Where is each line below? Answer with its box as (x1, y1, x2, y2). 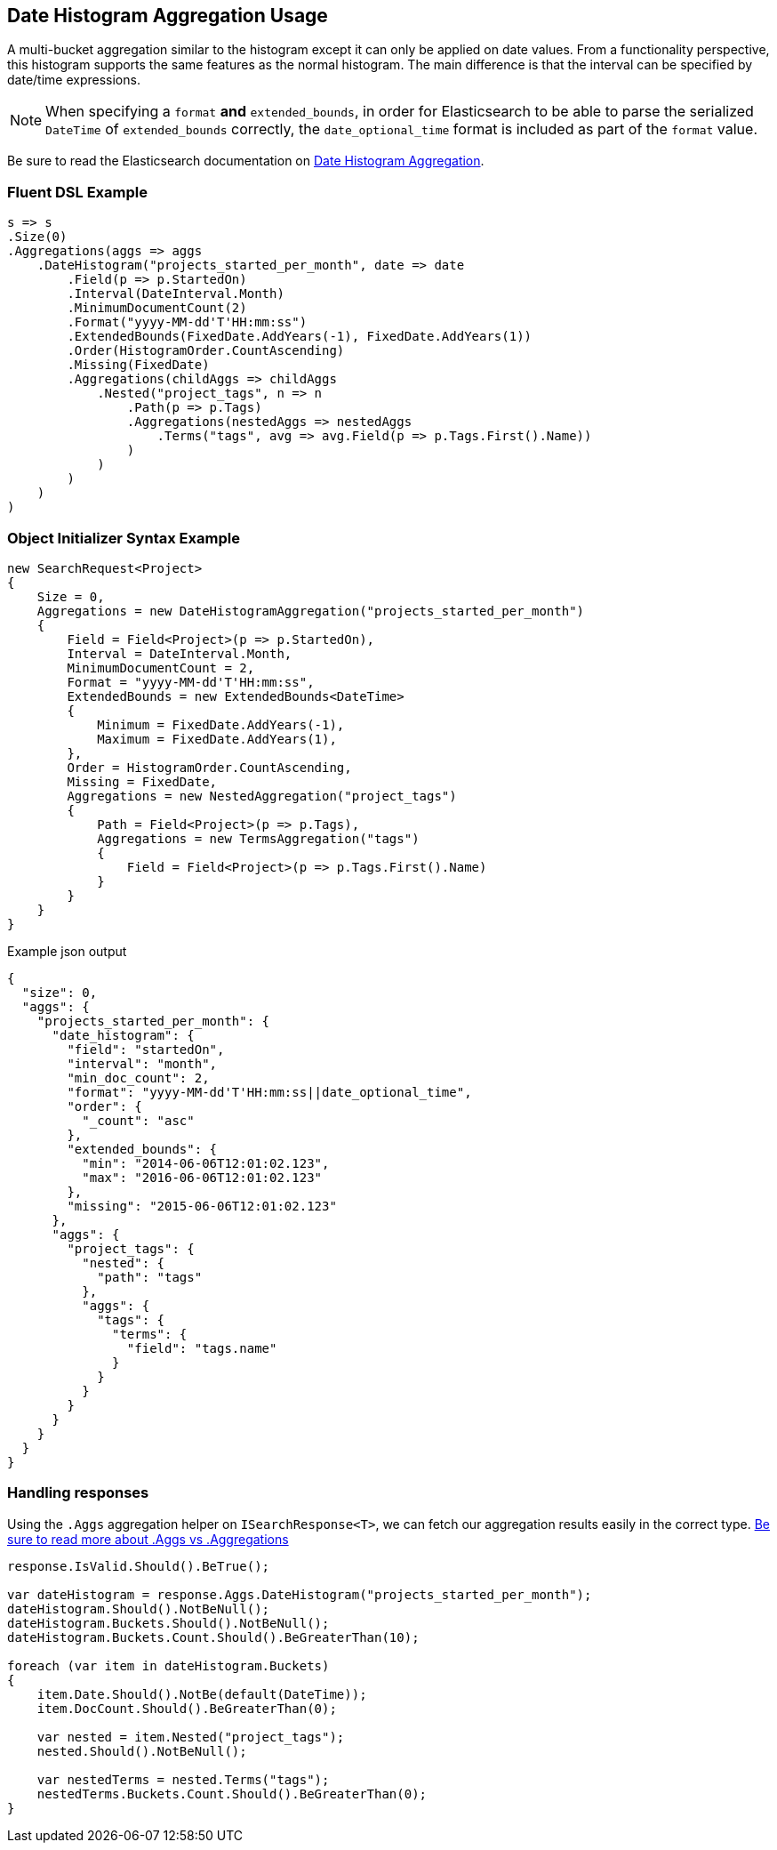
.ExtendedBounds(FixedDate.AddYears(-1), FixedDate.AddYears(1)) (67, 329, 533, 344)
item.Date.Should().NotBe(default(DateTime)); (36, 1686, 367, 1701)
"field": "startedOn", (67, 1042, 225, 1057)
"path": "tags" (97, 1269, 203, 1284)
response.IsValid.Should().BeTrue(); (7, 1558, 270, 1573)
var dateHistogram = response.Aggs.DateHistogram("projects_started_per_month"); (7, 1587, 592, 1602)
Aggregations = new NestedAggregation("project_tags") (67, 788, 457, 803)
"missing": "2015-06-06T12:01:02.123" (67, 1198, 337, 1213)
